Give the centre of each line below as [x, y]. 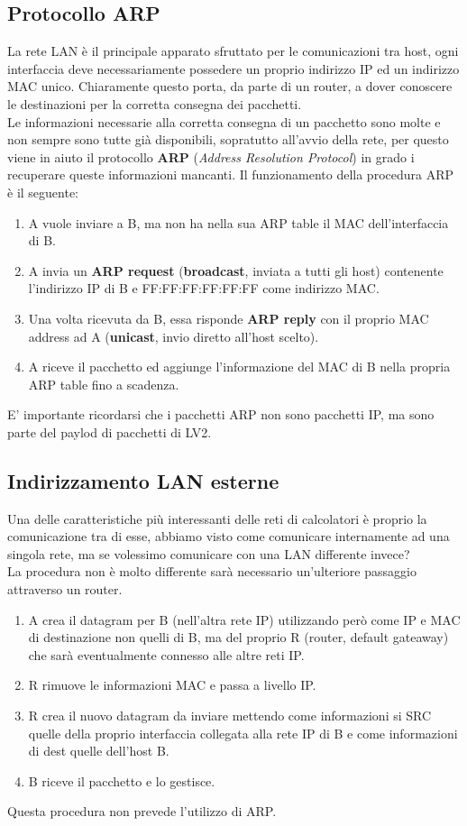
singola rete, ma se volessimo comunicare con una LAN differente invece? [209, 553]
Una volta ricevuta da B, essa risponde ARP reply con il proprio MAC [229, 318]
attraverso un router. [65, 589]
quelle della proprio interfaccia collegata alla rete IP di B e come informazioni [243, 733]
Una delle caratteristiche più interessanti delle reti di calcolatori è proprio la [217, 518]
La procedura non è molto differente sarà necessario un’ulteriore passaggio [212, 571]
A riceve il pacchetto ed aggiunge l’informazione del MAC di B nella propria [239, 367]
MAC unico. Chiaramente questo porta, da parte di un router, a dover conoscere [230, 86]
